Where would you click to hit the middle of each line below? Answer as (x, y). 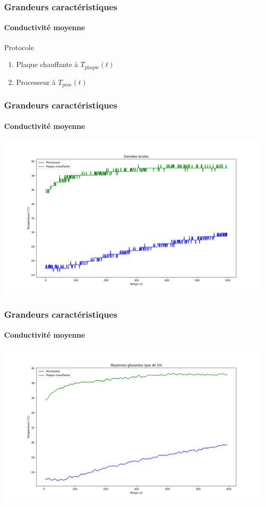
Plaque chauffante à (47, 64)
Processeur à (36, 82)
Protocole (19, 47)
